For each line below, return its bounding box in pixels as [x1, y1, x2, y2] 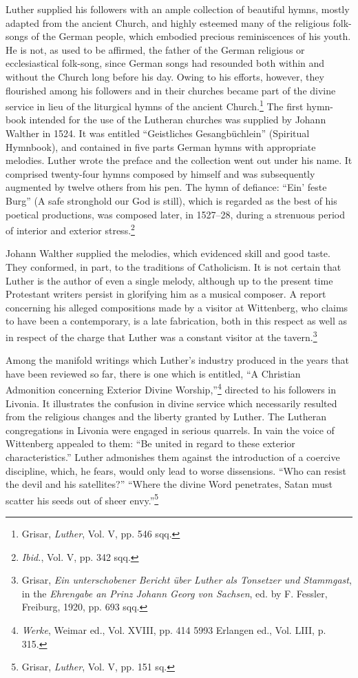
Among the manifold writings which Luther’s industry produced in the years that [6, 353, 349, 367]
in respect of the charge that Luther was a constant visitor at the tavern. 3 [6, 327, 317, 344]
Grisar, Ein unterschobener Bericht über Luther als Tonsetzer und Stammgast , [21, 573, 352, 587]
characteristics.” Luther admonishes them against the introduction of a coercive [6, 450, 340, 464]
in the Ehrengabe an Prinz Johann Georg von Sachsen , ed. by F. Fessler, [21, 586, 328, 600]
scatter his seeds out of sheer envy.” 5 [6, 491, 159, 507]
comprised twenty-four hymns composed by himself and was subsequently [6, 166, 315, 181]
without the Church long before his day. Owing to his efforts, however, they [6, 69, 324, 83]
